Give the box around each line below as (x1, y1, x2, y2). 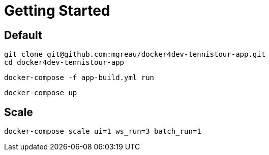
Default (4, 28, 42, 42)
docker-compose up (4, 89, 77, 97)
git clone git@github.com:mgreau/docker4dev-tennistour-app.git (4, 50, 266, 59)
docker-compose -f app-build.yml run (4, 73, 155, 82)
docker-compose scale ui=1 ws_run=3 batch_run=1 (4, 127, 201, 136)
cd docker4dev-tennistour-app (4, 58, 125, 67)
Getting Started (4, 2, 110, 19)
